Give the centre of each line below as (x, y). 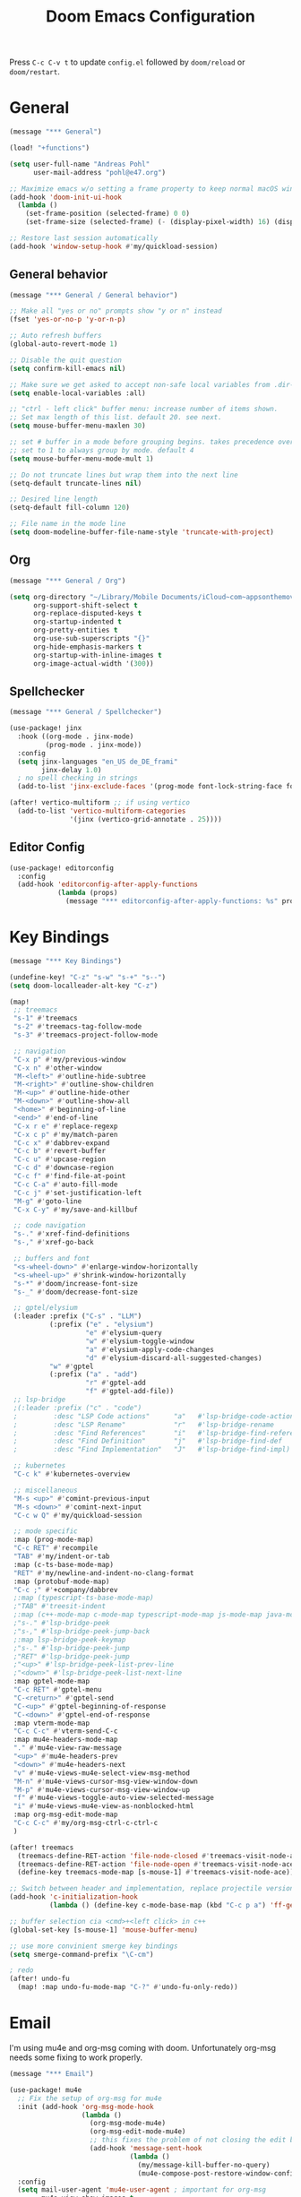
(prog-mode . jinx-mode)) (94, 745)
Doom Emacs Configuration (150, 17)
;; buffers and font (52, 1259)
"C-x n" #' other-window (57, 1068)
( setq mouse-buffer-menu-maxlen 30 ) (77, 426)
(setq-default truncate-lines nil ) (76, 483)
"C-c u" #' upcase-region (59, 1159)
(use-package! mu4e (46, 2089)
